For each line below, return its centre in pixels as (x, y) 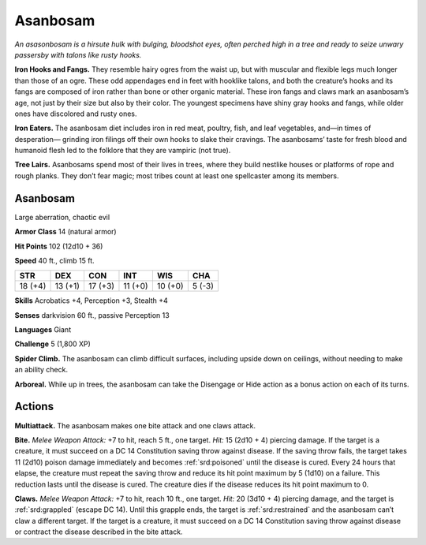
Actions (34, 407)
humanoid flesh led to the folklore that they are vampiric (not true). (123, 151)
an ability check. (41, 370)
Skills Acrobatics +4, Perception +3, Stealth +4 (92, 300)
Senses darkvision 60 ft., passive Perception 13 (92, 315)
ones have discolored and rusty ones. (76, 114)
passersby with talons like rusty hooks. (78, 54)
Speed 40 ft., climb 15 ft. (54, 260)
